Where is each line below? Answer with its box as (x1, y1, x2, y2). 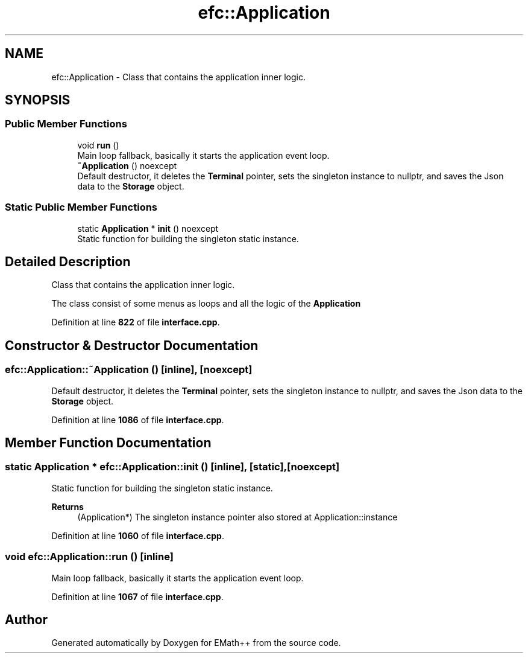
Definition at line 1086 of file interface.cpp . (51, 414, 224, 425)
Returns (51, 501, 84, 512)
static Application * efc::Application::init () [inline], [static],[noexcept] (5, 461, 340, 473)
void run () (77, 139, 119, 150)
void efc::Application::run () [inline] (5, 551, 174, 563)
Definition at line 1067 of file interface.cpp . (51, 591, 224, 602)
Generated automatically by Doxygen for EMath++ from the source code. (51, 637, 341, 648)
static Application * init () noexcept (77, 223, 219, 234)
